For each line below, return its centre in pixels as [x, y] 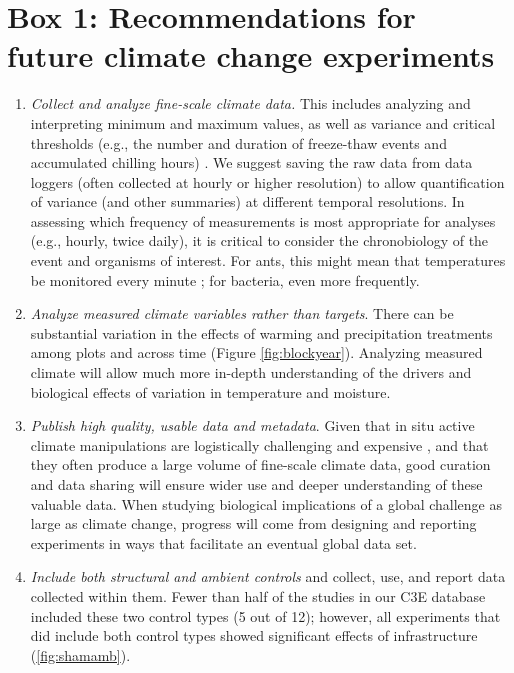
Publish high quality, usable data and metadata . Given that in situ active [252, 425]
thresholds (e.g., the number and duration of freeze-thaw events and [238, 142]
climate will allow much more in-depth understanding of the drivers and [251, 372]
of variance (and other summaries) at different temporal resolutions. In [247, 201]
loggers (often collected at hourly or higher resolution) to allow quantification [267, 181]
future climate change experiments [251, 55]
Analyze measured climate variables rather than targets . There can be [242, 313]
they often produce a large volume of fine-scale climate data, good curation [260, 464]
